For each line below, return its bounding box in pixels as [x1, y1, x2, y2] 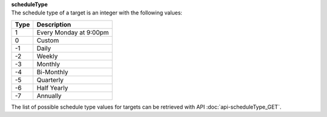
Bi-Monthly [36, 68, 68, 76]
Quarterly [36, 75, 64, 84]
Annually [36, 91, 62, 100]
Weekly [36, 52, 58, 60]
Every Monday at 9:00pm [36, 28, 109, 36]
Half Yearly [36, 83, 68, 92]
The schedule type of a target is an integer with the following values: [11, 9, 183, 16]
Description [36, 20, 71, 28]
